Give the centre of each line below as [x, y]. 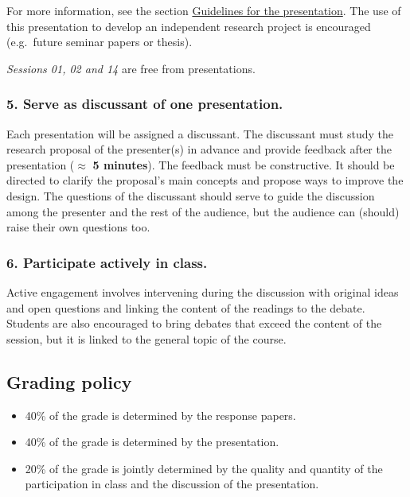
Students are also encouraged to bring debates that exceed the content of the [194, 323]
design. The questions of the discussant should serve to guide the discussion [191, 195]
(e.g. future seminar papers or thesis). [100, 42]
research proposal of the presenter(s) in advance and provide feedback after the [199, 149]
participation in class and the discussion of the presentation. [172, 484]
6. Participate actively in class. [107, 262]
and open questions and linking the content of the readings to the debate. [186, 307]
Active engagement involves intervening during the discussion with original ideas [203, 291]
